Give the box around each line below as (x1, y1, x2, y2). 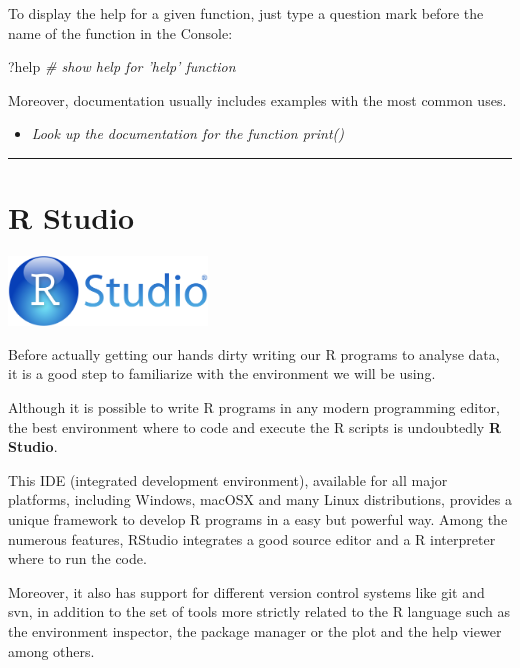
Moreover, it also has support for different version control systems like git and (8, 581, 485, 602)
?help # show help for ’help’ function (8, 56, 236, 77)
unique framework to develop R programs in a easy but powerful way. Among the (8, 508, 508, 529)
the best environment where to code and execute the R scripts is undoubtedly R (8, 416, 501, 437)
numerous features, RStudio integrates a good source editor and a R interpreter (8, 528, 496, 549)
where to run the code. (8, 548, 147, 569)
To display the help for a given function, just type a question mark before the (8, 3, 484, 23)
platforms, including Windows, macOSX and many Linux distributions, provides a (8, 489, 512, 510)
